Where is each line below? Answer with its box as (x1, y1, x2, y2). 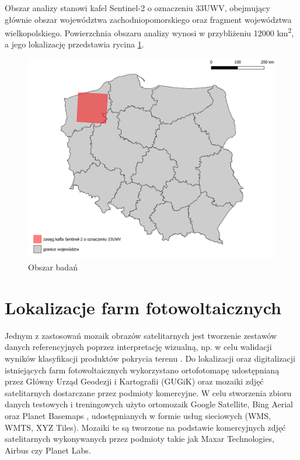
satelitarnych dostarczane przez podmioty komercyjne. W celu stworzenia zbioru (5, 386, 292, 399)
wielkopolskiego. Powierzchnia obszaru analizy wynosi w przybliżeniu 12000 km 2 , (5, 25, 294, 39)
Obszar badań (28, 261, 78, 273)
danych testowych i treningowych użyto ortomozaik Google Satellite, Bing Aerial (5, 398, 293, 410)
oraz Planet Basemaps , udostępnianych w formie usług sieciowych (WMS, (5, 409, 271, 421)
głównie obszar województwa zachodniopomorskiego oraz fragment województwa (5, 13, 292, 25)
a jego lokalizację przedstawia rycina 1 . (5, 38, 144, 50)
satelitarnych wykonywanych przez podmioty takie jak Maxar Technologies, (5, 432, 274, 445)
